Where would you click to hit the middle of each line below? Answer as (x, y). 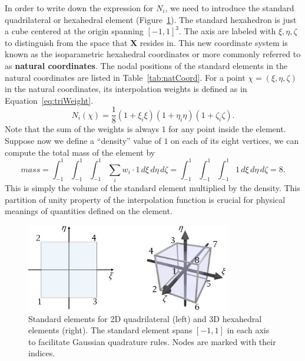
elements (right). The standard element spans (110, 330)
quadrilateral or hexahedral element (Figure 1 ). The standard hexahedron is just (151, 19)
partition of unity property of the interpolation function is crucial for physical (145, 199)
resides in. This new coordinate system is (214, 42)
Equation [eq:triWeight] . (49, 100)
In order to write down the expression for (79, 8)
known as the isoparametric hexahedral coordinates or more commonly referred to (153, 54)
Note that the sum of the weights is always (82, 129)
